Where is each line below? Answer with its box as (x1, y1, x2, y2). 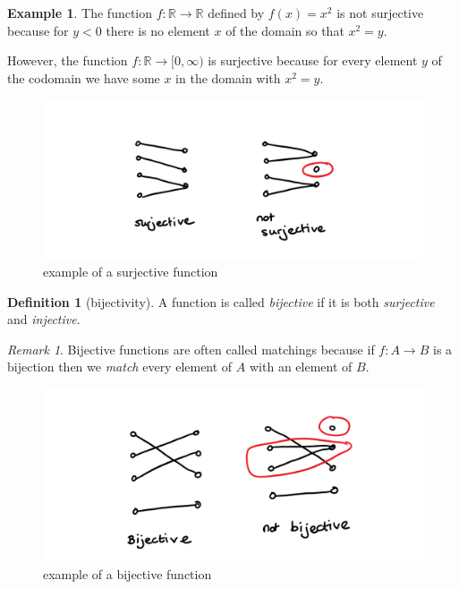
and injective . (7, 310, 81, 329)
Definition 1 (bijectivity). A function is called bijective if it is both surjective (7, 292, 435, 311)
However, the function (7, 51, 128, 70)
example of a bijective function (43, 565, 212, 584)
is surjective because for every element (208, 51, 418, 70)
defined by (208, 4, 265, 21)
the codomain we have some (7, 68, 160, 87)
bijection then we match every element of (7, 357, 233, 376)
